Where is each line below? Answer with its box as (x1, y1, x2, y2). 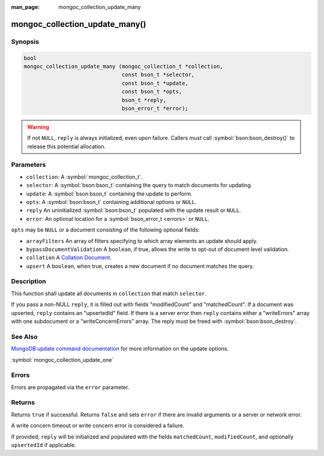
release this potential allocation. (27, 143, 106, 150)
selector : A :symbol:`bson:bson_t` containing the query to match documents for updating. (26, 182, 253, 189)
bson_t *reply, (121, 97, 166, 103)
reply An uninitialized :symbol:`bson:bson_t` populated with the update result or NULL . (26, 207, 241, 214)
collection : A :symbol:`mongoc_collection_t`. (26, 173, 143, 180)
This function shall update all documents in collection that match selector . (11, 290, 207, 297)
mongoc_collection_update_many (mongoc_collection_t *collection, (23, 63, 223, 70)
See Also (11, 332, 38, 341)
